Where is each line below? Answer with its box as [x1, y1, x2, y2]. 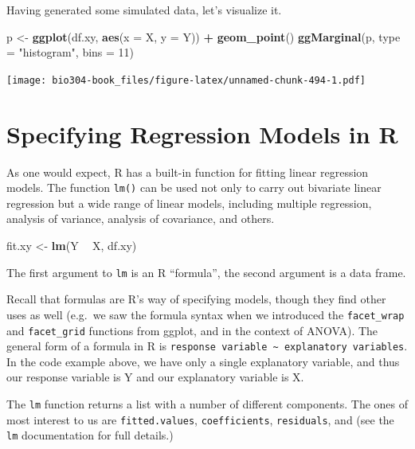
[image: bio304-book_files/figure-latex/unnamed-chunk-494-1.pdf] [6, 74, 366, 86]
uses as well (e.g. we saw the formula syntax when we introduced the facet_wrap [6, 306, 405, 322]
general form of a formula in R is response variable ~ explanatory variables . [6, 338, 408, 354]
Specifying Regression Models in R [6, 117, 398, 150]
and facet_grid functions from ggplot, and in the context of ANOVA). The [6, 322, 378, 338]
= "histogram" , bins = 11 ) [6, 44, 135, 61]
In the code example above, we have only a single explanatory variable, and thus [6, 353, 400, 369]
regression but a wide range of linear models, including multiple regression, [6, 194, 372, 211]
